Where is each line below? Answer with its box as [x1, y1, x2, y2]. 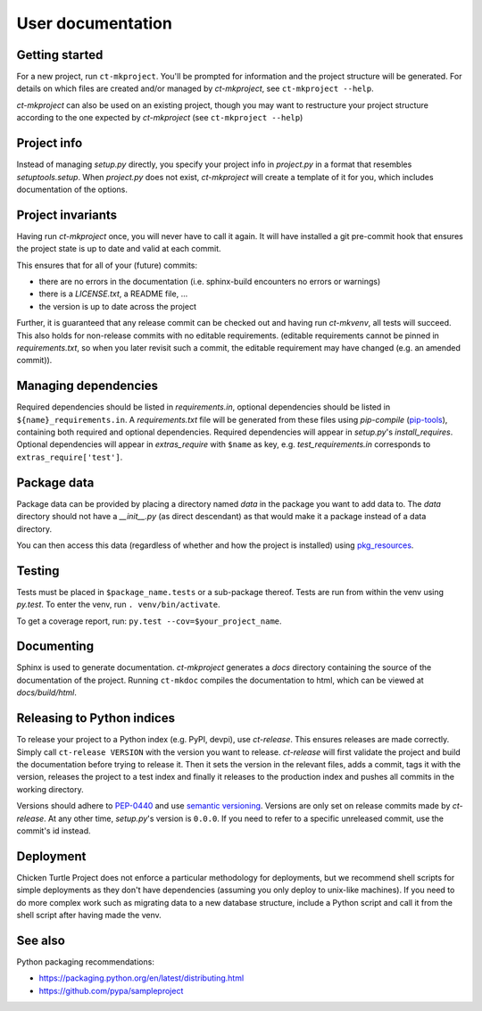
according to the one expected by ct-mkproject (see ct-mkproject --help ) [16, 112, 303, 123]
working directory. [16, 783, 84, 794]
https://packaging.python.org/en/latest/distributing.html [38, 973, 245, 983]
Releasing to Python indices [16, 710, 176, 726]
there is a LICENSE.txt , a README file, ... [38, 288, 188, 299]
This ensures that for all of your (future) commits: [16, 260, 198, 270]
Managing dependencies [16, 378, 159, 394]
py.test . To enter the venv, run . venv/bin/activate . [16, 599, 220, 610]
